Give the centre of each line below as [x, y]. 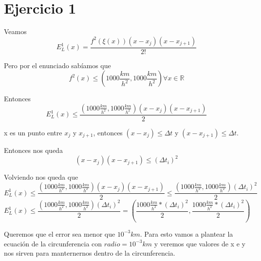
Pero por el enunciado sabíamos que [57, 65]
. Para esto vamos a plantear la [186, 233]
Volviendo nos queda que [41, 177]
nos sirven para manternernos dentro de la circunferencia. [90, 253]
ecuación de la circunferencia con [53, 243]
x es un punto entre [33, 132]
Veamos [15, 31]
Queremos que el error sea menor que [60, 233]
